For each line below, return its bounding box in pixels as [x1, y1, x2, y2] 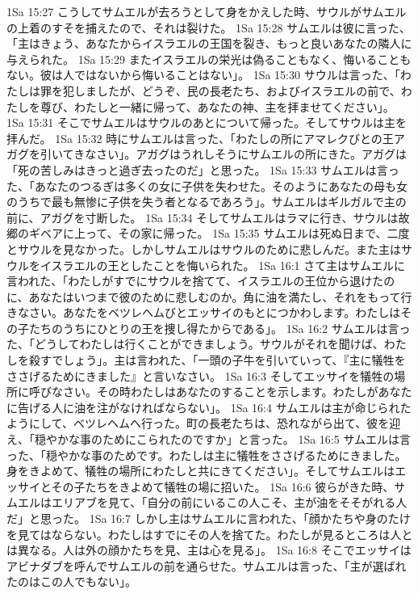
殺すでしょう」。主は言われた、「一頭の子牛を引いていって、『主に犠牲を [28, 352, 406, 369]
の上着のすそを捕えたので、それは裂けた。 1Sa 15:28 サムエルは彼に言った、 [6, 19, 411, 36]
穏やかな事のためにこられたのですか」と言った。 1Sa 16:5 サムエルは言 [34, 431, 412, 448]
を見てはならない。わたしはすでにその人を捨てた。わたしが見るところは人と [6, 525, 413, 542]
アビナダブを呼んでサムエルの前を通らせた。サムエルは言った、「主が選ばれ [6, 557, 407, 574]
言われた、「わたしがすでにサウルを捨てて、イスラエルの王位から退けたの [6, 272, 395, 289]
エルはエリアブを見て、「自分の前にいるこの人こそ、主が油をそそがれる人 [17, 494, 408, 511]
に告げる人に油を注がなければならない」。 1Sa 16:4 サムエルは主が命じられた [6, 398, 412, 415]
